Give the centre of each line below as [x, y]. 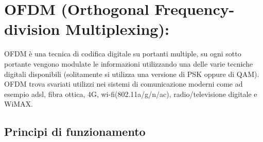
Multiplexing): [117, 29]
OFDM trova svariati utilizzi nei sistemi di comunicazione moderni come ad [124, 84]
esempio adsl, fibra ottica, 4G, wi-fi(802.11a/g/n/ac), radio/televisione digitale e [131, 94]
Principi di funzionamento [75, 131]
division [32, 29]
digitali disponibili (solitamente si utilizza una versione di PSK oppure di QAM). [132, 74]
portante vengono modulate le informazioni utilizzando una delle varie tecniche [129, 63]
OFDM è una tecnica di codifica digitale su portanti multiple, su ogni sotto [123, 54]
